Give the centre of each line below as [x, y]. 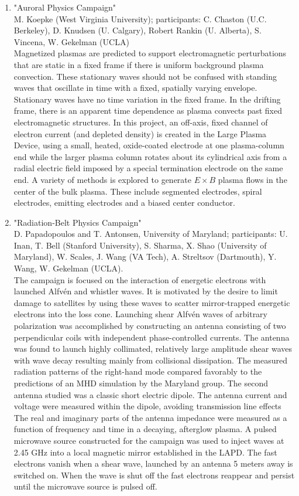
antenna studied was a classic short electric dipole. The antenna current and [150, 394]
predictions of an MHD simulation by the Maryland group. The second [141, 383]
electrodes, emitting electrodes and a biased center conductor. [124, 203]
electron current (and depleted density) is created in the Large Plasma [140, 133]
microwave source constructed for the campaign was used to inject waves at [149, 440]
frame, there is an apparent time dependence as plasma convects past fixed [148, 111]
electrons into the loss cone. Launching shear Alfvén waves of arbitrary [140, 314]
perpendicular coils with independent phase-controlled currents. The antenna [152, 337]
